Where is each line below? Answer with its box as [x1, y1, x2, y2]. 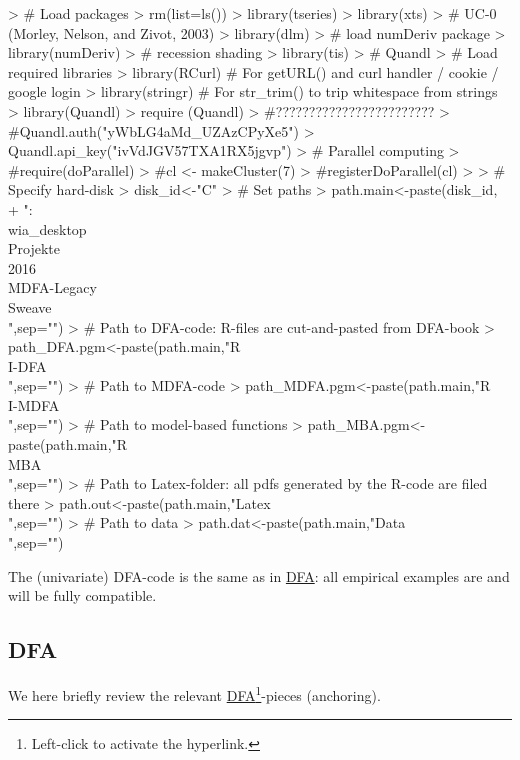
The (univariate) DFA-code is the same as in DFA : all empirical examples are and [8, 565, 510, 586]
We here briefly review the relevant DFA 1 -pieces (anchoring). [8, 682, 381, 705]
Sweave [8, 296, 52, 317]
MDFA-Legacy [8, 277, 97, 298]
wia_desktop [8, 218, 87, 239]
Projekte [8, 238, 60, 259]
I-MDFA [8, 394, 60, 415]
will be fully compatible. [8, 585, 157, 606]
